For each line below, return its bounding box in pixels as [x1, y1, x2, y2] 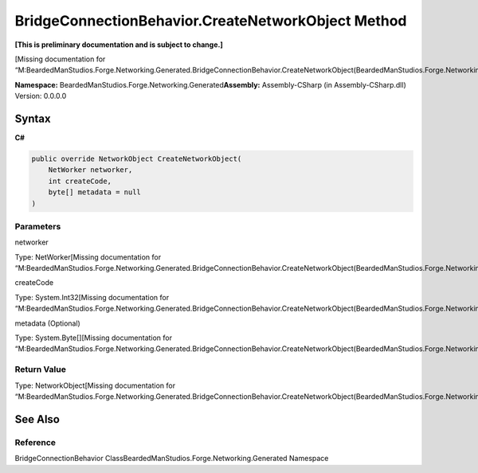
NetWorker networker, [48, 166, 133, 174]
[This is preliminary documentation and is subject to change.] [14, 40, 223, 49]
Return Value [14, 364, 67, 375]
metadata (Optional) [14, 319, 81, 328]
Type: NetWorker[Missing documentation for [14, 252, 162, 262]
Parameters [14, 221, 61, 232]
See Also [14, 412, 60, 426]
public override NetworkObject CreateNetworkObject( [31, 154, 242, 163]
